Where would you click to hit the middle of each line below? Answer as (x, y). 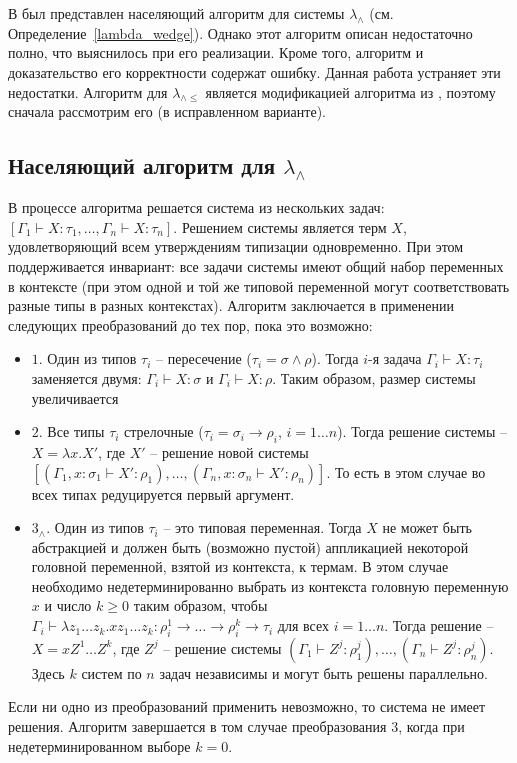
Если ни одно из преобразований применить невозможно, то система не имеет (247, 706)
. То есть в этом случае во (406, 471)
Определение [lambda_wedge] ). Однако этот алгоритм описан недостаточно (240, 32)
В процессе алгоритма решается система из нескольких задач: (196, 207)
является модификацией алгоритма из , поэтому (350, 91)
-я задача (394, 358)
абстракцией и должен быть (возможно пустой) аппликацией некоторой (250, 546)
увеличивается (75, 397)
